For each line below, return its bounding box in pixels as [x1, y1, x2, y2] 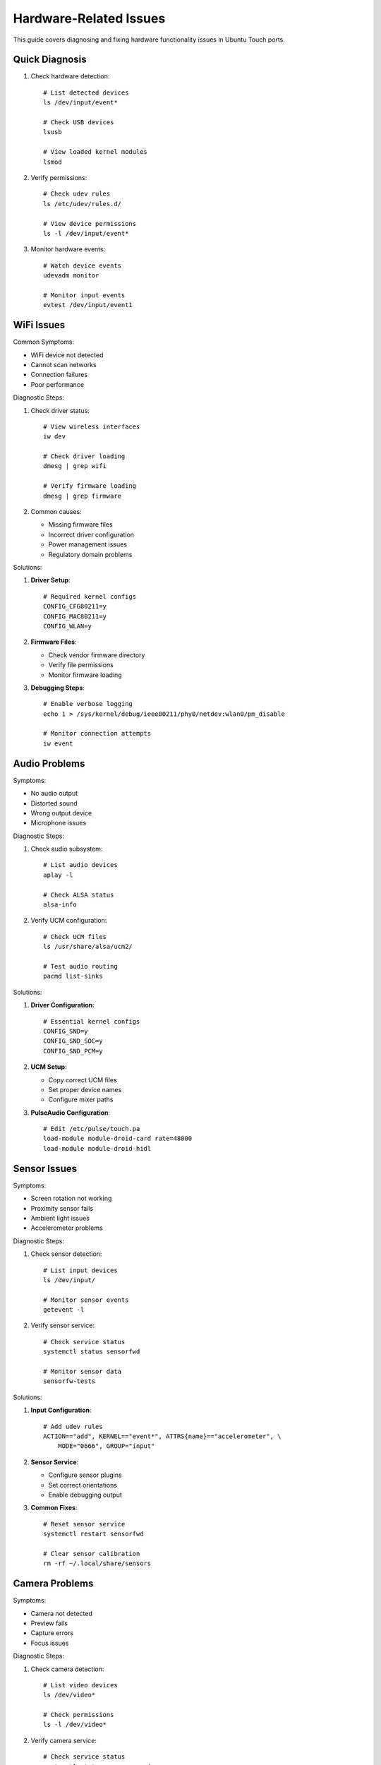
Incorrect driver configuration [48, 530, 134, 539]
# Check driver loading [43, 453, 126, 460]
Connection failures [30, 371, 88, 379]
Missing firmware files [48, 520, 113, 529]
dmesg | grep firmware [43, 491, 122, 500]
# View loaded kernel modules [43, 148, 148, 156]
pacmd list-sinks [43, 972, 103, 981]
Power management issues [48, 540, 127, 549]
